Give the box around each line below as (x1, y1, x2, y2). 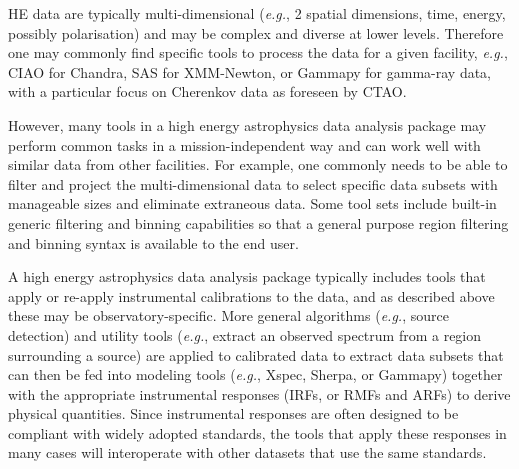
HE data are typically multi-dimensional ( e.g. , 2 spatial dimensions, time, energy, (8, 3, 506, 23)
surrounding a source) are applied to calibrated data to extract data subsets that (8, 344, 504, 365)
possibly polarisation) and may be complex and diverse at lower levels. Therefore (8, 22, 504, 43)
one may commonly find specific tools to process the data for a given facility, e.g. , (8, 42, 508, 63)
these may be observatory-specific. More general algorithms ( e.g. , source (8, 305, 449, 326)
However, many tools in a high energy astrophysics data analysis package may (8, 114, 487, 135)
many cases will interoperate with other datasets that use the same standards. (8, 442, 487, 463)
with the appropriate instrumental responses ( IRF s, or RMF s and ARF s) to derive (8, 383, 511, 404)
